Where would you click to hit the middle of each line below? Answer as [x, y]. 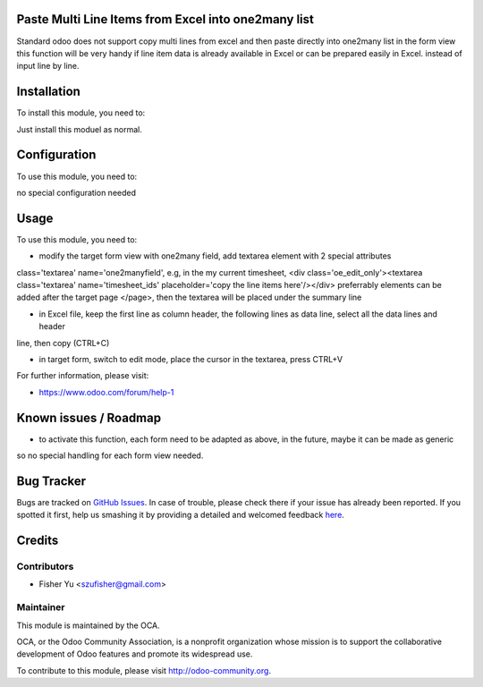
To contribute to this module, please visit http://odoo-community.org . [144, 670]
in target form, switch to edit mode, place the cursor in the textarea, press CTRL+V [191, 359]
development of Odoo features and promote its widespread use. [135, 654]
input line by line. [48, 66]
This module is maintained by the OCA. [88, 625]
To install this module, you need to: [81, 113]
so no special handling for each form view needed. [110, 455]
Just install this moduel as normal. [79, 129]
